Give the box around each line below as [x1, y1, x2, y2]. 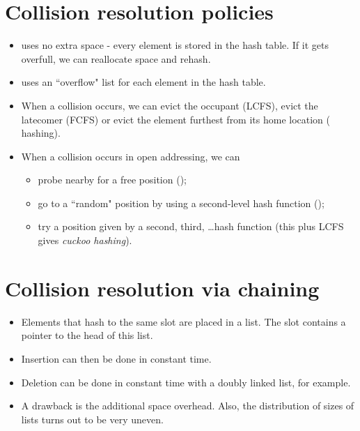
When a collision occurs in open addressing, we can [21, 149, 240, 163]
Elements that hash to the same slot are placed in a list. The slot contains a [21, 314, 346, 328]
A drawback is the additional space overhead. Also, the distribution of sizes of [21, 398, 354, 413]
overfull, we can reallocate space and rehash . [21, 51, 211, 66]
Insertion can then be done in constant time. [21, 351, 212, 365]
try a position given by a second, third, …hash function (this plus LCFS [38, 219, 344, 234]
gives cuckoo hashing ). [38, 233, 132, 248]
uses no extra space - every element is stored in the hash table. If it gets [21, 38, 329, 52]
